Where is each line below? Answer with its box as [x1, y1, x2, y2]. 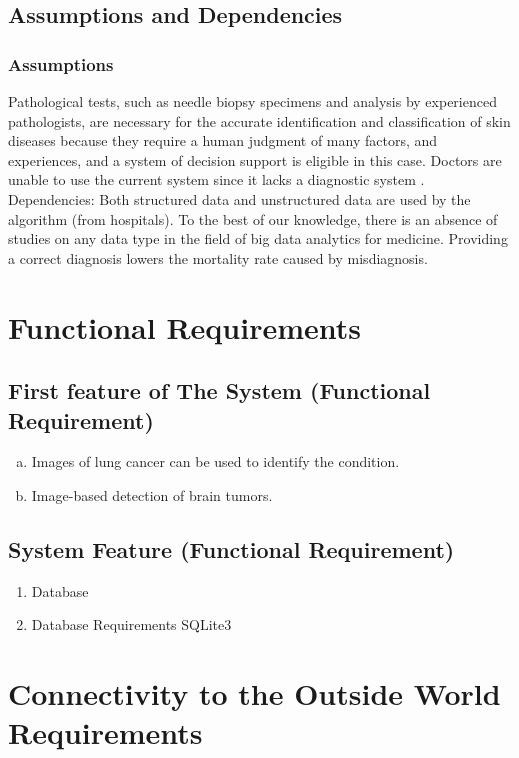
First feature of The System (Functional [8, 375, 431, 406]
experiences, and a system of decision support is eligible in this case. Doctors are [8, 149, 502, 170]
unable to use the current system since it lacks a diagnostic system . [8, 169, 425, 190]
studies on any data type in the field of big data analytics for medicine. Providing [8, 228, 508, 249]
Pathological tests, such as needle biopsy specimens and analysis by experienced [8, 91, 497, 111]
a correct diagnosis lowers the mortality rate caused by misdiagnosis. [8, 247, 428, 268]
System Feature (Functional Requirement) [8, 533, 455, 564]
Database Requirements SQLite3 [31, 614, 232, 635]
